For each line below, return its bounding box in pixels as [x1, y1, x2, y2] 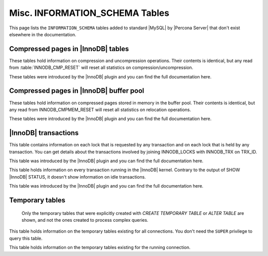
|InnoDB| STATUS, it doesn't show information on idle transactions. [9, 174, 146, 180]
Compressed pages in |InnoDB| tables [9, 45, 129, 53]
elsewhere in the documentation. [9, 31, 76, 37]
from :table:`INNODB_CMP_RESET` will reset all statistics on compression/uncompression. [9, 64, 194, 70]
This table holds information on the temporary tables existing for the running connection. [9, 245, 191, 251]
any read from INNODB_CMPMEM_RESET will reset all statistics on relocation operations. [9, 107, 191, 113]
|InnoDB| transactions [9, 129, 79, 137]
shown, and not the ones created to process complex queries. [21, 217, 148, 223]
